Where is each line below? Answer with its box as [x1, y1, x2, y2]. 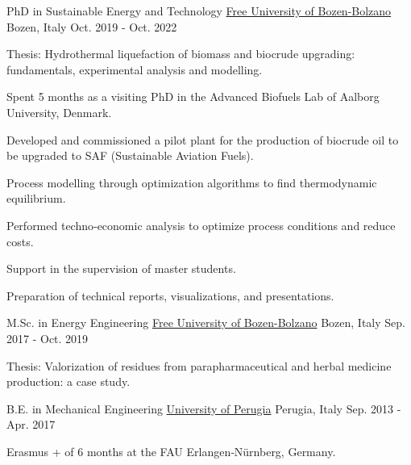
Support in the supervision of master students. [6, 260, 236, 277]
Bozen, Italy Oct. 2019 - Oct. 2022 [6, 18, 177, 35]
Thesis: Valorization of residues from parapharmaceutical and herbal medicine [6, 357, 392, 374]
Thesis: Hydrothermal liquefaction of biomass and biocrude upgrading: [6, 45, 355, 62]
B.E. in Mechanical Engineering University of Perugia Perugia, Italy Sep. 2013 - [6, 400, 401, 417]
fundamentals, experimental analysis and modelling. [6, 61, 263, 77]
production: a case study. [6, 373, 131, 390]
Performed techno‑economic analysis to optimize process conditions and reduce [6, 216, 396, 233]
